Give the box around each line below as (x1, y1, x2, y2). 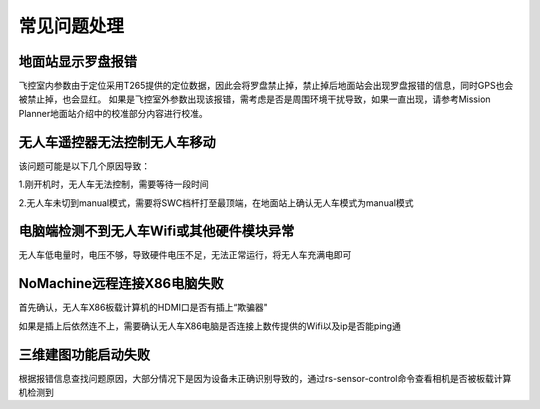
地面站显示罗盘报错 (18, 53, 137, 70)
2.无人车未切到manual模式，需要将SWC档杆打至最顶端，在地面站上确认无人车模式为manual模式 (18, 196, 414, 209)
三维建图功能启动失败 (18, 346, 150, 363)
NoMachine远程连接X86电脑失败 (18, 275, 224, 292)
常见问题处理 (18, 15, 125, 37)
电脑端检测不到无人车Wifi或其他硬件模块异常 (18, 223, 295, 240)
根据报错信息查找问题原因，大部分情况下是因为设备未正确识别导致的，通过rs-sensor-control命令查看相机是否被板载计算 (18, 372, 512, 384)
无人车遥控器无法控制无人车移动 (18, 133, 216, 150)
